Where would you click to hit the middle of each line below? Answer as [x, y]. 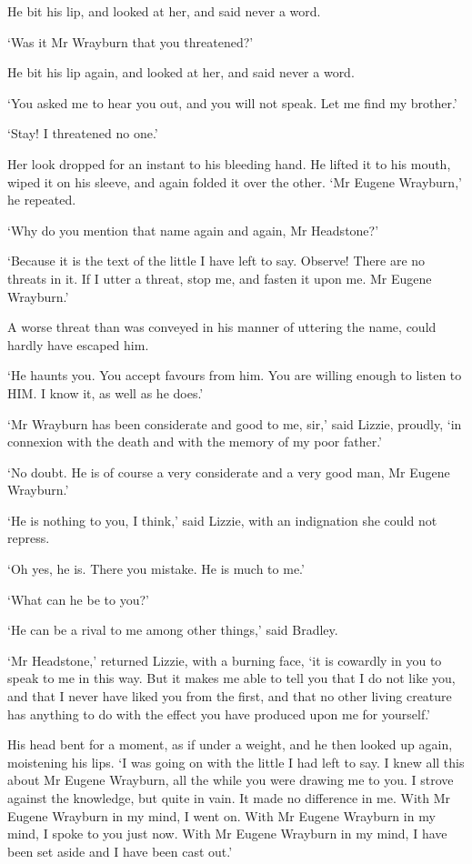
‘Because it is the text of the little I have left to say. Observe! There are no [216, 261]
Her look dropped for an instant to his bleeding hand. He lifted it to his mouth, [229, 163]
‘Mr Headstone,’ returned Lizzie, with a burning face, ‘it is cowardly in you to [225, 660]
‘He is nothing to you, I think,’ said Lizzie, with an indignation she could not [222, 520]
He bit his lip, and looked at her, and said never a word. [164, 11]
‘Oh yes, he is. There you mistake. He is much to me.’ [156, 569]
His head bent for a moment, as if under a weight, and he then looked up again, [230, 744]
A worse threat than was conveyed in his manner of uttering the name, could [222, 327]
